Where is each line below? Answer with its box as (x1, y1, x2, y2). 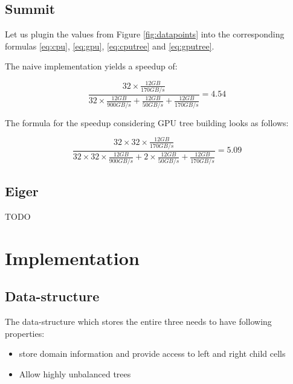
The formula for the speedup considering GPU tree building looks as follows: (5, 116, 289, 129)
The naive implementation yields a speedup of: (5, 60, 178, 72)
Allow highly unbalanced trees (19, 367, 131, 380)
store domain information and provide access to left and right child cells (19, 347, 286, 360)
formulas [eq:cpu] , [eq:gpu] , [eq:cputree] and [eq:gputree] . (5, 39, 214, 52)
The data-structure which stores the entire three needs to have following (5, 315, 272, 328)
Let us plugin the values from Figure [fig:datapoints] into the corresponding (5, 28, 285, 40)
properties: (5, 327, 45, 339)
